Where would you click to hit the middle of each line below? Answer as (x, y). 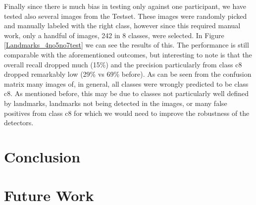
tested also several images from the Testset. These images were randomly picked (126, 16)
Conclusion (42, 156)
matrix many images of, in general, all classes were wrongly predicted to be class (126, 83)
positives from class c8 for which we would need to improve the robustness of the (127, 113)
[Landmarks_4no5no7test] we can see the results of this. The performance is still (127, 45)
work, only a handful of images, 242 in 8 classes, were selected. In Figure (114, 35)
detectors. (19, 123)
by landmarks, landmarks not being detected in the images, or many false (116, 103)
